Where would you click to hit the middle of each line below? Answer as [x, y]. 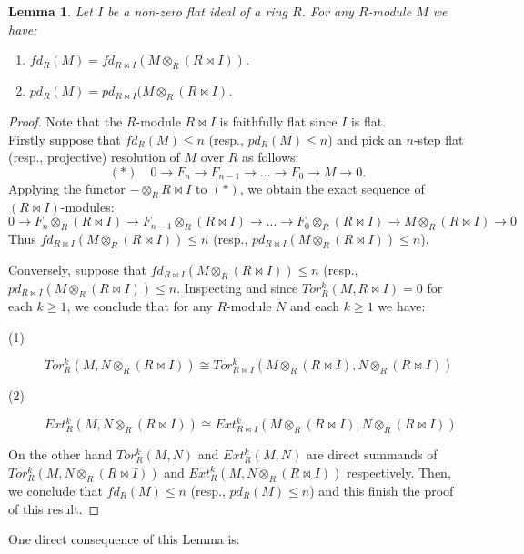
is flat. [368, 121]
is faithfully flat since [278, 121]
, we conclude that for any [140, 305]
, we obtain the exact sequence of [332, 188]
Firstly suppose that [65, 139]
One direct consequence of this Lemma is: [124, 539]
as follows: [271, 157]
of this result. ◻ [54, 508]
